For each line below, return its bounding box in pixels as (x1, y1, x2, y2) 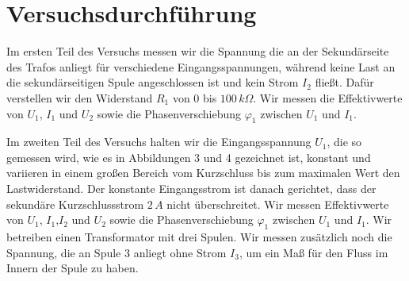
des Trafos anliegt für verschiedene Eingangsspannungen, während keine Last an (6, 58, 396, 75)
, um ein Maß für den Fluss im (239, 244, 388, 260)
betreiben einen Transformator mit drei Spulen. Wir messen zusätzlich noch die (6, 229, 392, 245)
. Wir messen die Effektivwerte (253, 89, 403, 106)
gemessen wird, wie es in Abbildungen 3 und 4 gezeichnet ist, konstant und (6, 148, 371, 165)
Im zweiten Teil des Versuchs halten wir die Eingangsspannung (6, 133, 312, 150)
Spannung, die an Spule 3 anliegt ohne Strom (6, 244, 227, 260)
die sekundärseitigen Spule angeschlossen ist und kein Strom (6, 74, 299, 90)
